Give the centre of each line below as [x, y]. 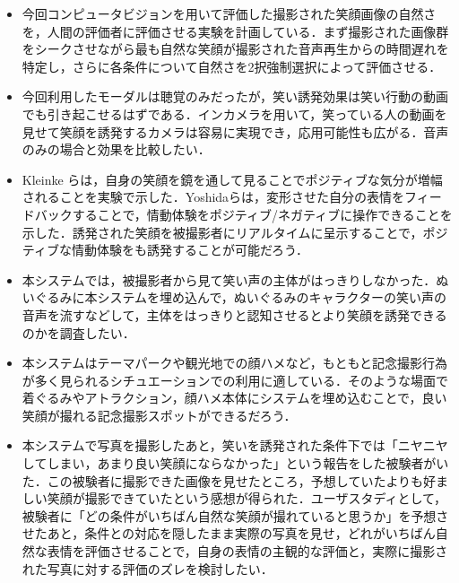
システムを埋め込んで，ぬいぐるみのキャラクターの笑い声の [272, 297]
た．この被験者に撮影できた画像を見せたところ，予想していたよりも [223, 480]
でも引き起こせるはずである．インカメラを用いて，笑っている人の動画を [234, 113]
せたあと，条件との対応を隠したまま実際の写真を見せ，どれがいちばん [229, 533]
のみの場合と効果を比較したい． [116, 149]
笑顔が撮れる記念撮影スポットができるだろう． [159, 415]
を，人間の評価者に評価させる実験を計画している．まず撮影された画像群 [235, 31]
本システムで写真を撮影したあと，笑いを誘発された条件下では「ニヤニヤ [235, 445]
